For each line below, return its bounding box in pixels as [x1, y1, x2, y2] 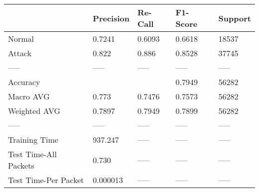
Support [218, 12, 251, 24]
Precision [93, 12, 129, 24]
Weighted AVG [8, 105, 61, 116]
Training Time [8, 134, 58, 145]
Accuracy [8, 76, 40, 88]
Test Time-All [8, 148, 57, 160]
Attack [8, 47, 32, 59]
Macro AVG [8, 91, 50, 102]
